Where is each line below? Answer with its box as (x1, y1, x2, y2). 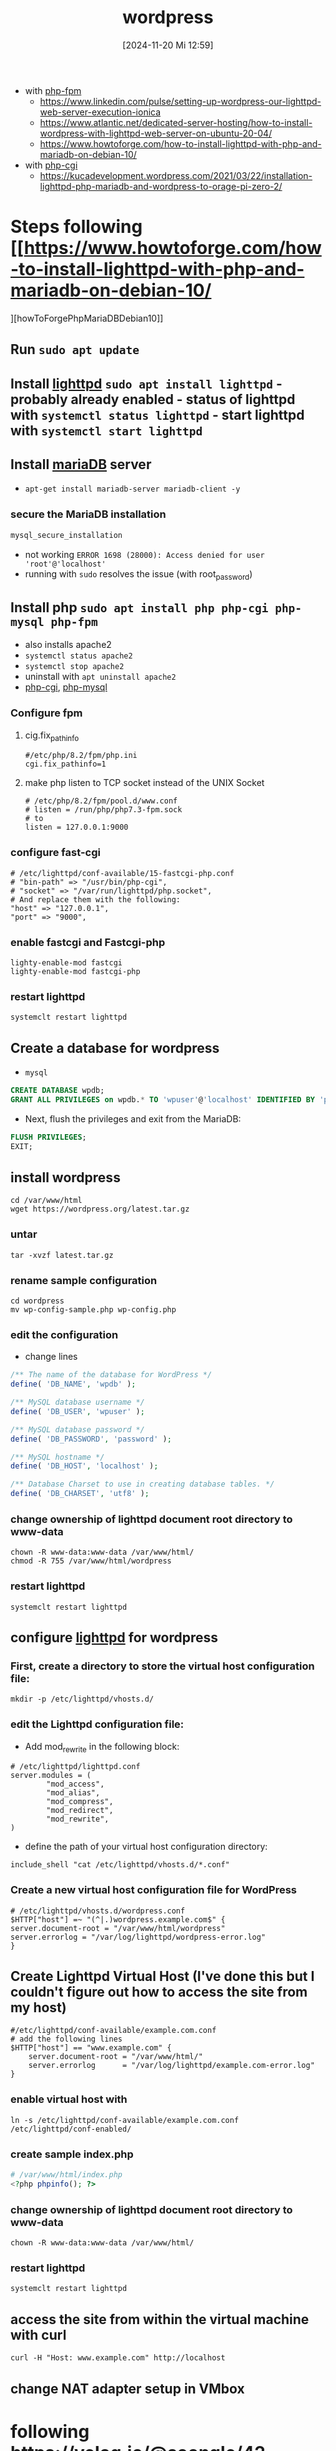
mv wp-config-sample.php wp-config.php (10, 1304, 177, 1315)
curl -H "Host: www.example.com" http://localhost (10, 2353, 226, 2363)
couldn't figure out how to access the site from (10, 1984, 308, 2001)
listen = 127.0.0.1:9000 (24, 822, 129, 833)
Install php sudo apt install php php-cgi (10, 599, 269, 616)
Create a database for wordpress (10, 1039, 220, 1056)
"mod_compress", (46, 1797, 114, 1807)
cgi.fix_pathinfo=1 (24, 759, 107, 770)
